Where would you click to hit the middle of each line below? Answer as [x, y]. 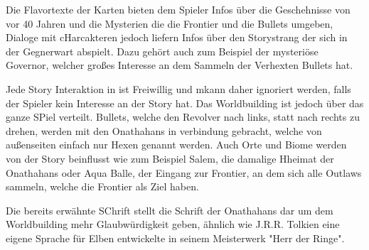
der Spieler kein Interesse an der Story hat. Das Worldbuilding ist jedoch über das [185, 103]
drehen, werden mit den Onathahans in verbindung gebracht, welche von [164, 130]
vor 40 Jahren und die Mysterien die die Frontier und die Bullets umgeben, [170, 23]
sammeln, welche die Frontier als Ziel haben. [102, 186]
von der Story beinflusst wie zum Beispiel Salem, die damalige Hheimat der [170, 158]
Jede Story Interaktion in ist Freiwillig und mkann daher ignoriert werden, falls [178, 88]
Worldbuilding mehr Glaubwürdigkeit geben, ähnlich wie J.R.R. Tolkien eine [173, 224]
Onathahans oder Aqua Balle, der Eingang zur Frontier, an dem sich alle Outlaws [184, 172]
